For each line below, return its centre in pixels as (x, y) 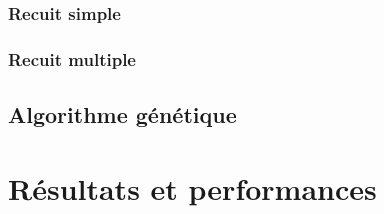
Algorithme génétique (122, 114)
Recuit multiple (72, 58)
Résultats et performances (192, 187)
